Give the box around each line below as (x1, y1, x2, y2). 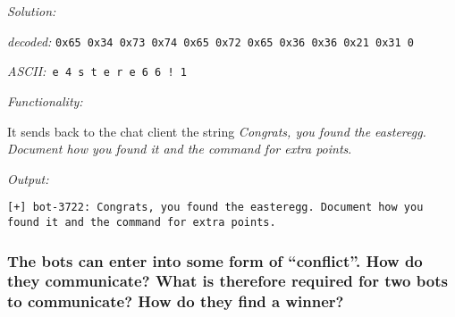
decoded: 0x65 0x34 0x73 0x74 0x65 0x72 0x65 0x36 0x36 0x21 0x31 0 (7, 31, 414, 50)
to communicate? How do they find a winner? (7, 290, 344, 313)
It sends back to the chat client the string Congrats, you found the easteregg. (7, 121, 426, 140)
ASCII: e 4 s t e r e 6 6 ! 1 (7, 62, 187, 80)
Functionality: (7, 91, 83, 110)
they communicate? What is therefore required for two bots (7, 270, 448, 292)
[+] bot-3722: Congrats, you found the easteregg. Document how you (7, 201, 424, 214)
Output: (7, 169, 49, 188)
